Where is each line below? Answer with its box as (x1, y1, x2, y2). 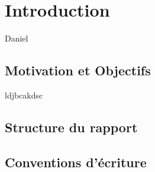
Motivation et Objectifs (5, 61, 151, 79)
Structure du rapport (5, 117, 138, 136)
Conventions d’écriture (5, 152, 147, 171)
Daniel (5, 32, 28, 44)
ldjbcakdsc (5, 88, 43, 101)
